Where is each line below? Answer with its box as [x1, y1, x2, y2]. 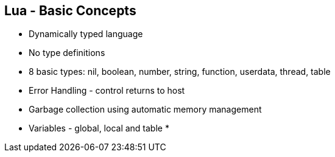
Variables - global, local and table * [29, 123, 169, 134]
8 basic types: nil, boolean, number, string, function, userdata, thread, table [29, 66, 331, 77]
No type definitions [29, 47, 105, 58]
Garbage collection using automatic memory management [29, 104, 262, 115]
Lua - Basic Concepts [4, 3, 136, 18]
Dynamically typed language [29, 29, 143, 40]
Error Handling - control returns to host [29, 85, 185, 96]
